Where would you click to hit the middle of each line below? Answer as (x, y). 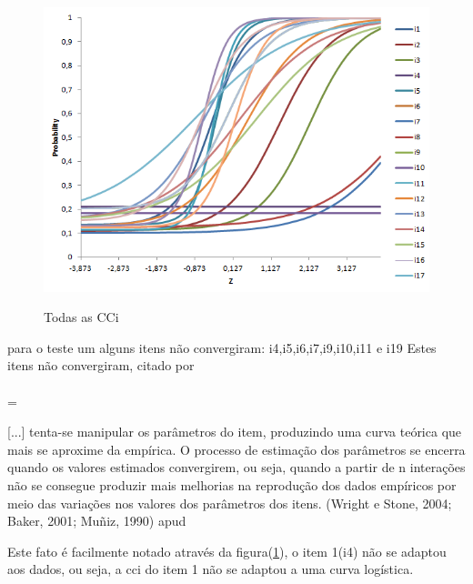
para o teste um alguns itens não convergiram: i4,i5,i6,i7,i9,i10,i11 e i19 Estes (222, 347)
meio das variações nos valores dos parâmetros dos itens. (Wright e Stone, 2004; (230, 503)
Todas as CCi (81, 317)
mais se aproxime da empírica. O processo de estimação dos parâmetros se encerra (236, 449)
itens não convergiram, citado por (101, 365)
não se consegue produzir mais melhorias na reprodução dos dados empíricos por (232, 485)
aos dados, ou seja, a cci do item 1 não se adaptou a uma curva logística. (211, 569)
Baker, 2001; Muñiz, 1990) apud (97, 521)
